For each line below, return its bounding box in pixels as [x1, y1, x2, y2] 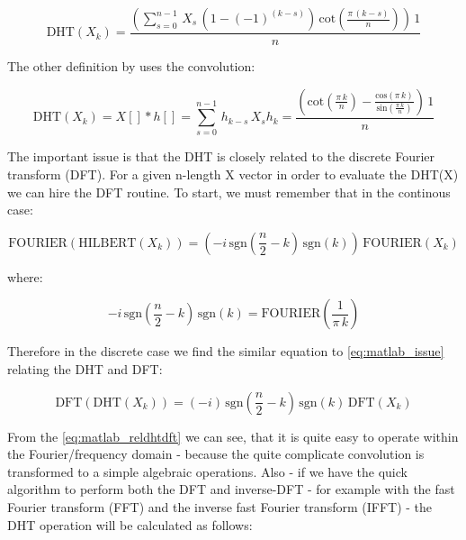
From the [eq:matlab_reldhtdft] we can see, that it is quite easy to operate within [7, 426, 459, 445]
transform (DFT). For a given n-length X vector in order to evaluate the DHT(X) [7, 164, 459, 183]
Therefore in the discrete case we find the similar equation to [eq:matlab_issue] [7, 342, 444, 361]
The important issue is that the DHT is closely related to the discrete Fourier [7, 147, 435, 166]
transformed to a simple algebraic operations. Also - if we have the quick [7, 462, 408, 481]
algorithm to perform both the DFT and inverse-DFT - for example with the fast [7, 480, 455, 499]
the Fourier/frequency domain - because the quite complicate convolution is [7, 444, 425, 463]
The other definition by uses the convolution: [7, 57, 255, 76]
